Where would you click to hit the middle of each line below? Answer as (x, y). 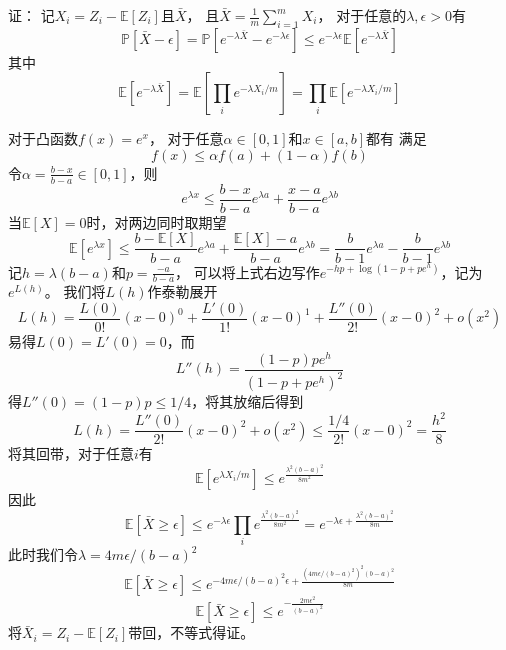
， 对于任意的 (362, 15)
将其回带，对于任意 (71, 453)
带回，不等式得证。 (191, 632)
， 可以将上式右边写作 (247, 271)
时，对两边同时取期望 (156, 221)
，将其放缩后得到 (247, 401)
